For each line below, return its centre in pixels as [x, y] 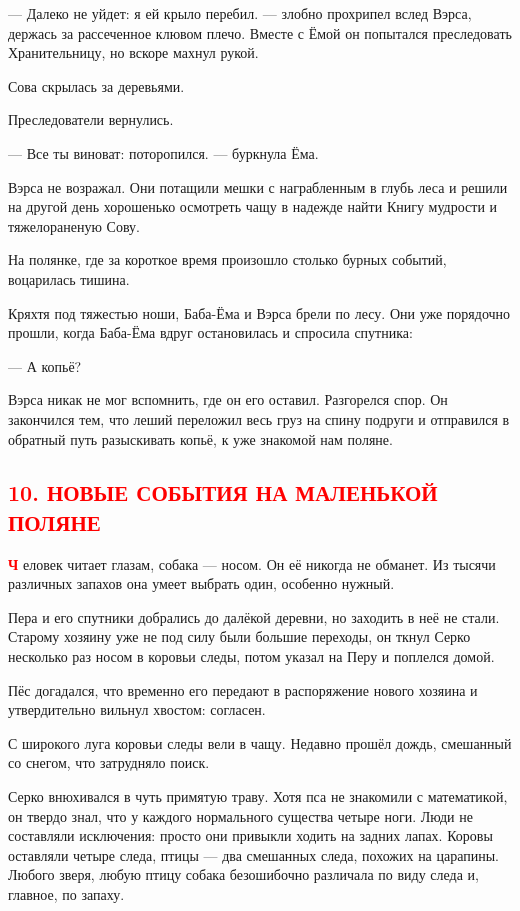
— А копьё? [45, 365]
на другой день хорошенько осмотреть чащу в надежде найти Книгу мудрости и [253, 206]
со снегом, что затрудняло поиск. [109, 762]
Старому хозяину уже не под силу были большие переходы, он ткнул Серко [239, 636]
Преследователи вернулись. [91, 119]
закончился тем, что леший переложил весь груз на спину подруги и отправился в [259, 418]
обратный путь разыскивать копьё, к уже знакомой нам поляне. [200, 438]
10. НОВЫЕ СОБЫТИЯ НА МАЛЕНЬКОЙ [223, 492]
